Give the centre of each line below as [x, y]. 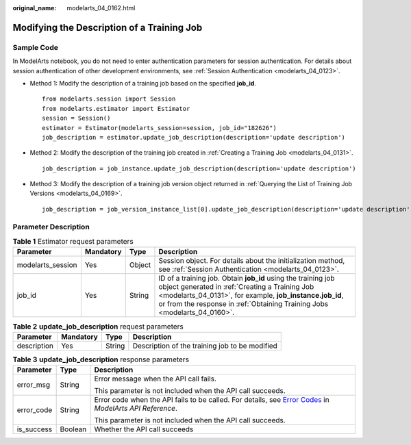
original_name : [35, 8]
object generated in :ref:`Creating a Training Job [236, 287]
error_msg [34, 385]
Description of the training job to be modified [205, 346]
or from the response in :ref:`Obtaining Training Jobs [244, 304]
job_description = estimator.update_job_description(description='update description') [194, 137]
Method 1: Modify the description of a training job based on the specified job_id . [143, 83]
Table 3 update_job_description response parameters [101, 359]
